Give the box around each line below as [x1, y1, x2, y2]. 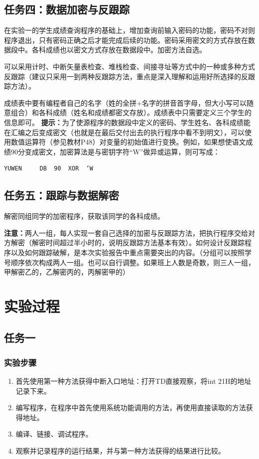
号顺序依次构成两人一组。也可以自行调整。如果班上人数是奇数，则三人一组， [4, 257, 255, 267]
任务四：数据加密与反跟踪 [4, 1, 129, 17]
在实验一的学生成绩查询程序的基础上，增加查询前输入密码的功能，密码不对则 [4, 25, 255, 35]
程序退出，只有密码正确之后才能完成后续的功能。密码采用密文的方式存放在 [4, 34, 248, 45]
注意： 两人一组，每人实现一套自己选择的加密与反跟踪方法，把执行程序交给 [4, 227, 248, 238]
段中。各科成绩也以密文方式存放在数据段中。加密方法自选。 [10, 44, 206, 55]
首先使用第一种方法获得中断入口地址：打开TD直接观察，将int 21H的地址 [15, 376, 252, 386]
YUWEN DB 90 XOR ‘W [4, 165, 93, 172]
